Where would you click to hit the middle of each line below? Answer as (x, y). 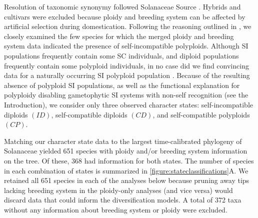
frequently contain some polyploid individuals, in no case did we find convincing (126, 65)
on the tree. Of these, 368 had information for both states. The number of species (129, 160)
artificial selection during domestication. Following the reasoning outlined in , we (128, 26)
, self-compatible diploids (89, 114)
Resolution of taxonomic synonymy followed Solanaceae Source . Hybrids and (122, 6)
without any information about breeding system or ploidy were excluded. (116, 209)
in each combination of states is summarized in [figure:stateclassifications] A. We (126, 170)
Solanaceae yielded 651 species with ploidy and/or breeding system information (126, 151)
